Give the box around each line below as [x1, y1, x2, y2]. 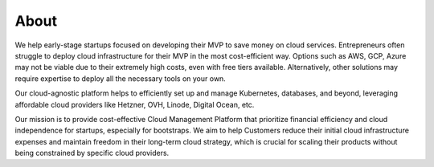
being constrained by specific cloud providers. [14, 149, 170, 158]
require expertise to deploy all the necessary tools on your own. [14, 73, 227, 83]
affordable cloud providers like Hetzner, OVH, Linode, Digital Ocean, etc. [14, 100, 255, 109]
